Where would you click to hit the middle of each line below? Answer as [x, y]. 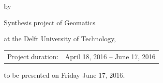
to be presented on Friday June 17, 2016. [65, 75]
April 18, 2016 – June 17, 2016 [110, 56]
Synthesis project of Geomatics [50, 22]
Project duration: [33, 56]
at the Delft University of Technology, [60, 39]
